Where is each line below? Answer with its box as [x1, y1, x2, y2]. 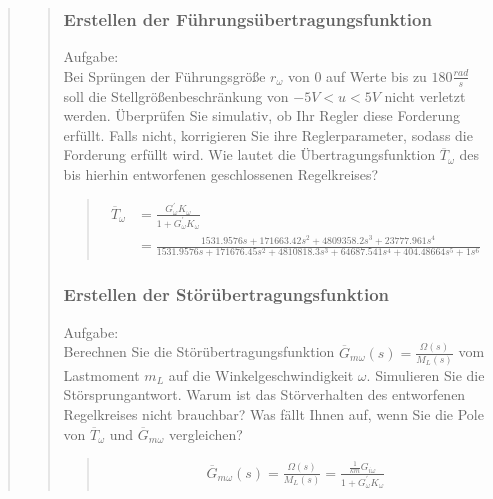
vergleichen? [168, 423, 243, 444]
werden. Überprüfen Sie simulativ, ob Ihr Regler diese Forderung [63, 105, 460, 126]
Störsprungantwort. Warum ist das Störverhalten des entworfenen [63, 384, 466, 405]
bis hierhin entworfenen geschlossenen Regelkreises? [63, 164, 379, 185]
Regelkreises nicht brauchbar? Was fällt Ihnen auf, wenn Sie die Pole [63, 404, 484, 425]
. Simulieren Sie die [366, 364, 485, 385]
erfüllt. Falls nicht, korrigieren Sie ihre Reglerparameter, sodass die [63, 124, 473, 145]
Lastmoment [63, 364, 140, 385]
